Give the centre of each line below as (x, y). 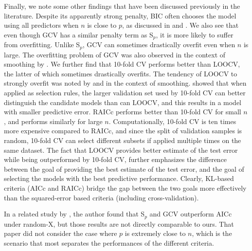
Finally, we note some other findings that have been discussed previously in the (122, 6)
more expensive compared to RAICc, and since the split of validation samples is (123, 131)
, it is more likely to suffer (195, 34)
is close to (102, 25)
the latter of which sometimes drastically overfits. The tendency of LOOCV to (121, 73)
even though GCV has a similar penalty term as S (79, 34)
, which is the (212, 233)
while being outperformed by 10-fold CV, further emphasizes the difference (116, 159)
